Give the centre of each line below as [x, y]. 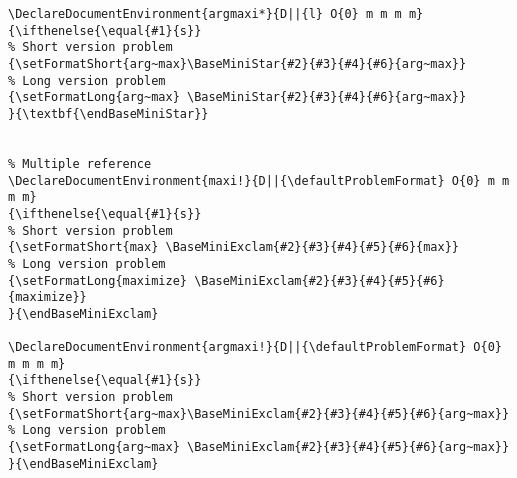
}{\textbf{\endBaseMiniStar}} [108, 113]
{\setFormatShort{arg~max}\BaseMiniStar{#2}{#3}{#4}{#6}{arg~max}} [237, 63]
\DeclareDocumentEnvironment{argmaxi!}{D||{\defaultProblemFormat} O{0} [255, 347]
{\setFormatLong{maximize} [97, 280]
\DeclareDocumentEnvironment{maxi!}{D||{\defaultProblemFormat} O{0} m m [259, 180]
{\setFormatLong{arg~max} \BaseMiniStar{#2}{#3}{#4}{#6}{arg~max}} [237, 97]
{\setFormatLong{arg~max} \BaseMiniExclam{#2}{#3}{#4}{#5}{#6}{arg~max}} [259, 447]
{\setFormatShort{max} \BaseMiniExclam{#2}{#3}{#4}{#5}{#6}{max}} [234, 247]
